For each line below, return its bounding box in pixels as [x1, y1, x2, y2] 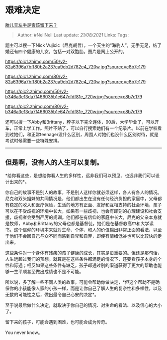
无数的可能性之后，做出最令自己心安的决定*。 [5, 291, 99, 297]
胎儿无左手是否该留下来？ [5, 22, 58, 28]
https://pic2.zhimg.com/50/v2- [5, 88, 69, 94]
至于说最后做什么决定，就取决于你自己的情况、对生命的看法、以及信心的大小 [5, 302, 162, 308]
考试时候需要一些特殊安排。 [5, 138, 62, 144]
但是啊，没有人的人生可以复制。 [5, 158, 103, 167]
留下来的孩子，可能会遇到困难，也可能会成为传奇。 [5, 319, 110, 325]
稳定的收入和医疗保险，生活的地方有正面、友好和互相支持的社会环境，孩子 [9, 201, 162, 207]
